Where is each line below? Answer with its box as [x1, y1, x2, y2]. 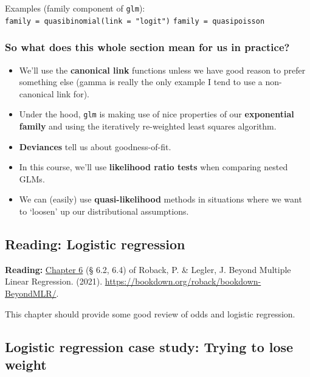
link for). [57, 87, 89, 100]
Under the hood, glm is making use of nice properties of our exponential [19, 108, 294, 120]
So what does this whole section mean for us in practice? [5, 40, 290, 55]
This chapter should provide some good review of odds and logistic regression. [5, 307, 295, 320]
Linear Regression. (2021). [5, 275, 103, 288]
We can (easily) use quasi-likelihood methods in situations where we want [19, 193, 302, 206]
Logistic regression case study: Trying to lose [5, 337, 294, 356]
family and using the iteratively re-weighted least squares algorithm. [19, 119, 277, 132]
